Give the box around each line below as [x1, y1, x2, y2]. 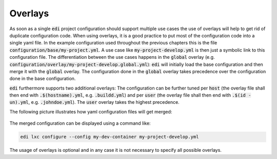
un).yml [9, 100, 29, 105]
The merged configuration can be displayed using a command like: [9, 120, 151, 126]
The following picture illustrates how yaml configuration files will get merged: [9, 108, 172, 115]
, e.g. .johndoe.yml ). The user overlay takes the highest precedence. [28, 99, 180, 105]
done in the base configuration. [9, 76, 76, 82]
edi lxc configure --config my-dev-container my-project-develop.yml [20, 134, 199, 140]
